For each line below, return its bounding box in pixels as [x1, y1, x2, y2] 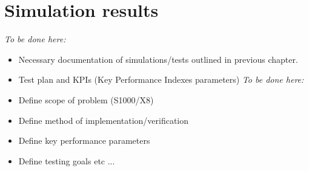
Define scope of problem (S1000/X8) [18, 93, 154, 106]
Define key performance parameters [18, 134, 150, 147]
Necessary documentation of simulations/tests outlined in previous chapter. [18, 53, 298, 65]
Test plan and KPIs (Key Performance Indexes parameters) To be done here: [18, 73, 304, 86]
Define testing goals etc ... [18, 154, 115, 167]
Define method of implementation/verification [18, 114, 189, 126]
